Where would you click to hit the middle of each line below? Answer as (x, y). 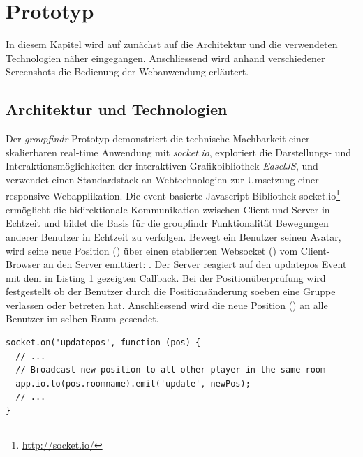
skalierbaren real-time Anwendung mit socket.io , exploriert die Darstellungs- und (179, 152)
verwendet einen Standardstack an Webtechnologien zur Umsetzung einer (162, 179)
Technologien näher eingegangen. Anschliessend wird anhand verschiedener (165, 58)
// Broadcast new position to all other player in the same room (171, 370)
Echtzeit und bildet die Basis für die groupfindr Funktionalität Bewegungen (167, 223)
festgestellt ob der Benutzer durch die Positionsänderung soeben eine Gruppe (171, 291)
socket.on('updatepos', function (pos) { (103, 343)
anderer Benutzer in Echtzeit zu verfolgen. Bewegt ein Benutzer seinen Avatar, (173, 236)
